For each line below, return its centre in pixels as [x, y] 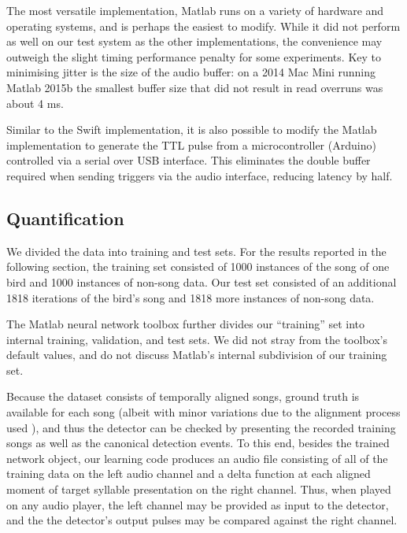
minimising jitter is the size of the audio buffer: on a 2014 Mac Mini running [191, 72]
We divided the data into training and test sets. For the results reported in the [196, 251]
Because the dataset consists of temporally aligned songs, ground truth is [183, 396]
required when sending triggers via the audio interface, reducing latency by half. [200, 175]
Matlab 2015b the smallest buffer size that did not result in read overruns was [195, 87]
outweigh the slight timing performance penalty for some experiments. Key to [194, 56]
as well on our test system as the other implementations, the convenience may [194, 41]
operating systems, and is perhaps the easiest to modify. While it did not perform [203, 26]
